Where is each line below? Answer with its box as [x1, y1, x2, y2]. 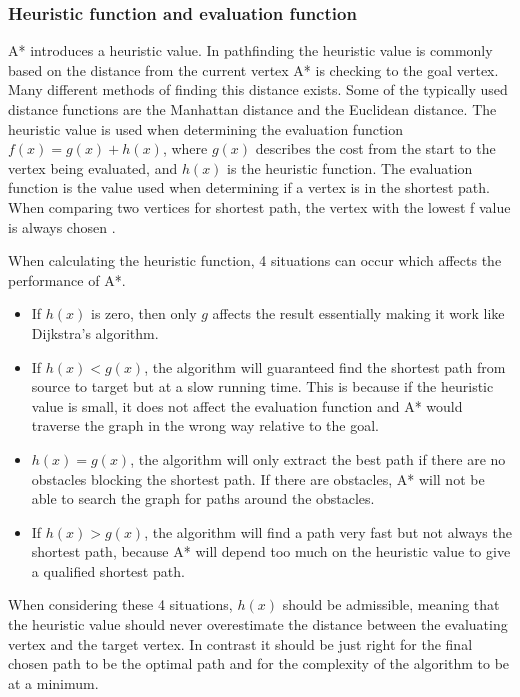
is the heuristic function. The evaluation [227, 157, 473, 178]
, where [162, 138, 208, 159]
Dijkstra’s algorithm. [31, 322, 159, 343]
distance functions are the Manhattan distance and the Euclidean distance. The [8, 99, 497, 119]
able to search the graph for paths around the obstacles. [31, 488, 375, 509]
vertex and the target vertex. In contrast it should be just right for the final [8, 633, 473, 654]
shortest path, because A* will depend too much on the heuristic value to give [31, 541, 511, 562]
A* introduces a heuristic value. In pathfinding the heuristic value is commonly [8, 40, 493, 61]
